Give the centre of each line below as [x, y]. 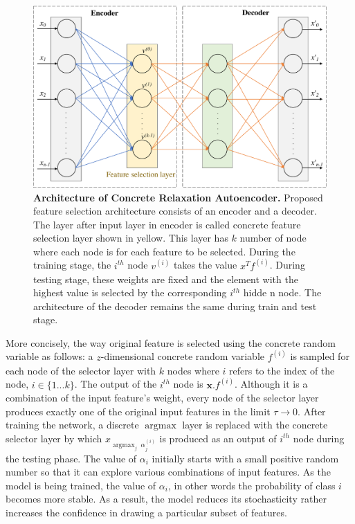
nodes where [193, 370]
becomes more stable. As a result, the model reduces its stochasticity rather [166, 499]
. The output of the [116, 384]
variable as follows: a [49, 356]
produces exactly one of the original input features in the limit [138, 411]
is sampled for [320, 356]
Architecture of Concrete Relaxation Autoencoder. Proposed [178, 197]
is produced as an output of [218, 438]
